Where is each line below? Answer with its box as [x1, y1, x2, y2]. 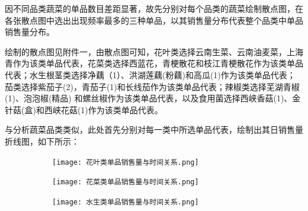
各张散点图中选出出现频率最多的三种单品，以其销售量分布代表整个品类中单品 [5, 14, 303, 26]
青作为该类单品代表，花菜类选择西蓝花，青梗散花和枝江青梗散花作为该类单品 [5, 57, 303, 69]
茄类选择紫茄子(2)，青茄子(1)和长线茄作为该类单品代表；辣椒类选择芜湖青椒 [5, 80, 300, 92]
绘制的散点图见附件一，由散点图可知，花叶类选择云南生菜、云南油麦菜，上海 [5, 45, 303, 57]
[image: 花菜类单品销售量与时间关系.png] [52, 178, 199, 187]
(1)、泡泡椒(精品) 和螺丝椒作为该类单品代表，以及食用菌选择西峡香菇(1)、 [5, 92, 293, 104]
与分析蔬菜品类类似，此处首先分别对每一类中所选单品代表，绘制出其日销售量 [5, 123, 303, 136]
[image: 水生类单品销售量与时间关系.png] [52, 197, 199, 206]
